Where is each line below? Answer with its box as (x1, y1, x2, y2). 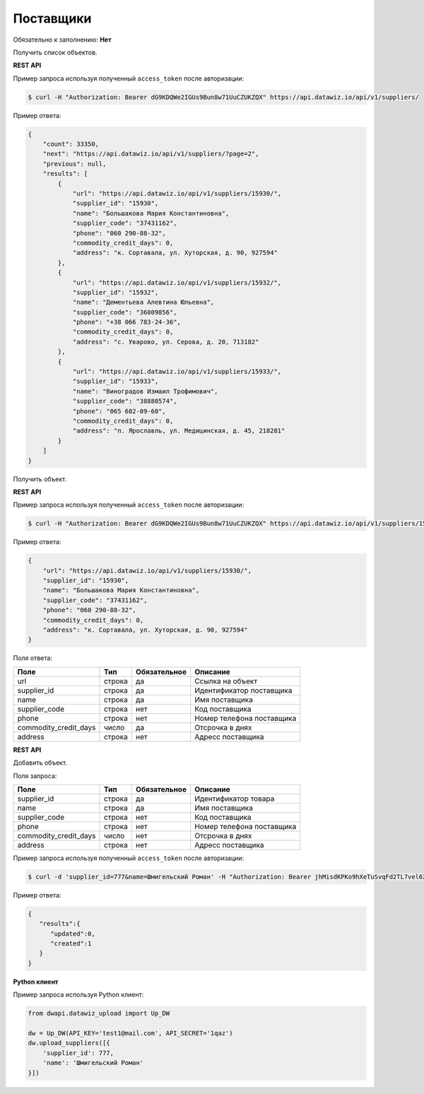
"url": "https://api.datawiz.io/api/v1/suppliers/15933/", (72, 367, 282, 376)
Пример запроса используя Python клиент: (13, 990, 144, 999)
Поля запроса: (13, 771, 57, 780)
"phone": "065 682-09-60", (72, 407, 166, 415)
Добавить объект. (13, 758, 67, 767)
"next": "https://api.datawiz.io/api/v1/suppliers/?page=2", (42, 150, 259, 158)
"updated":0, (50, 929, 95, 938)
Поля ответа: (13, 654, 53, 662)
